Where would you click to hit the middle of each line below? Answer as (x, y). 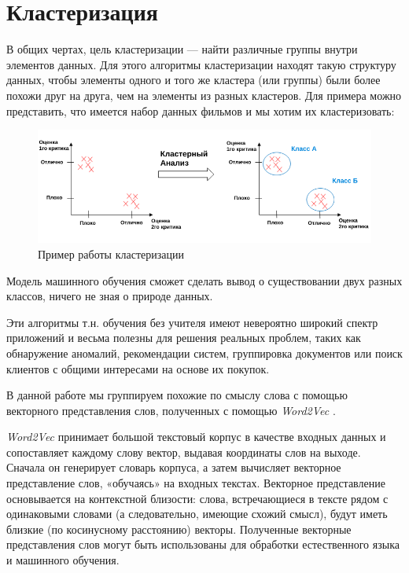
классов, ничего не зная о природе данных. (110, 296)
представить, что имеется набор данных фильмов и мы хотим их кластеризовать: (201, 110)
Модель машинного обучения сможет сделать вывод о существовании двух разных (204, 280)
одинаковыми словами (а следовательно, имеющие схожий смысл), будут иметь (197, 514)
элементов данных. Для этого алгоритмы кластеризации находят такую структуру (201, 64)
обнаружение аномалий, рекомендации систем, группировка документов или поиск (204, 353)
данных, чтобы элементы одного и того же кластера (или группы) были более (193, 80)
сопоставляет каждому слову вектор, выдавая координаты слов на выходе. (184, 452)
